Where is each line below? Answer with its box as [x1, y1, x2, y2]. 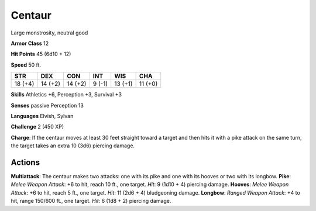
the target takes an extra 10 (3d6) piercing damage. [11, 142, 135, 149]
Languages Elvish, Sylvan [11, 112, 74, 119]
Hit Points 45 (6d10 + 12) [11, 50, 71, 58]
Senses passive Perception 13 [11, 102, 84, 109]
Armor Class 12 [11, 40, 49, 47]
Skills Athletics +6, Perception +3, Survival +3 [11, 91, 122, 98]
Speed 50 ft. [11, 61, 41, 68]
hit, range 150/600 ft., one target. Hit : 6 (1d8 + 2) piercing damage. [11, 198, 171, 205]
